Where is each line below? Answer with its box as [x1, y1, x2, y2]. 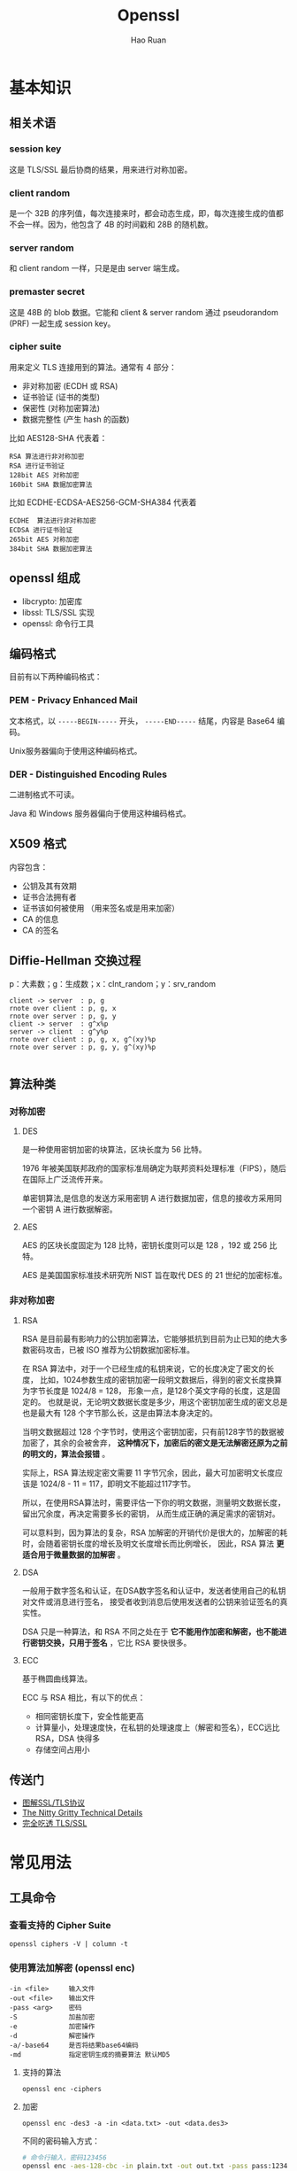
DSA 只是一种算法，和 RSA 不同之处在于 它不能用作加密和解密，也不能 [21, 1626, 279, 1637]
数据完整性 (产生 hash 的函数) [21, 414, 130, 424]
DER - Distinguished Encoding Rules [9, 768, 168, 780]
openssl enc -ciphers [21, 2084, 102, 2093]
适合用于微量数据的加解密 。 [21, 1549, 126, 1560]
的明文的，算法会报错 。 [21, 1448, 110, 1459]
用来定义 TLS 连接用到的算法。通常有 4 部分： [9, 361, 177, 372]
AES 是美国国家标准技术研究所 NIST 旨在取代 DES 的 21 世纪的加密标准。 [21, 1270, 287, 1281]
